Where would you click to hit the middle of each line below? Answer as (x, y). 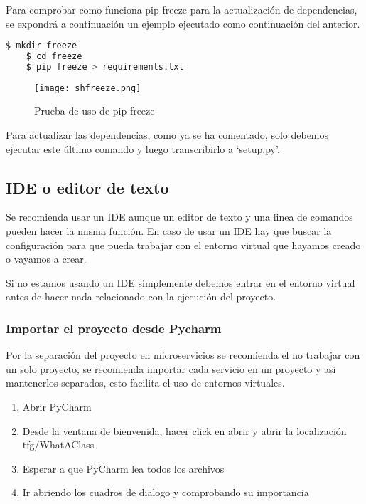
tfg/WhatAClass (58, 445)
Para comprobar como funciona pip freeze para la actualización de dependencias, (182, 9)
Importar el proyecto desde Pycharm (114, 328)
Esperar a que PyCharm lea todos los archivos (123, 468)
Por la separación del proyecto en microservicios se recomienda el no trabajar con (183, 355)
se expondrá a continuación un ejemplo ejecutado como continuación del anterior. (183, 23)
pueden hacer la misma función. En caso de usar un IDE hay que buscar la (169, 231)
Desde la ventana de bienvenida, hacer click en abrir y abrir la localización (184, 430)
